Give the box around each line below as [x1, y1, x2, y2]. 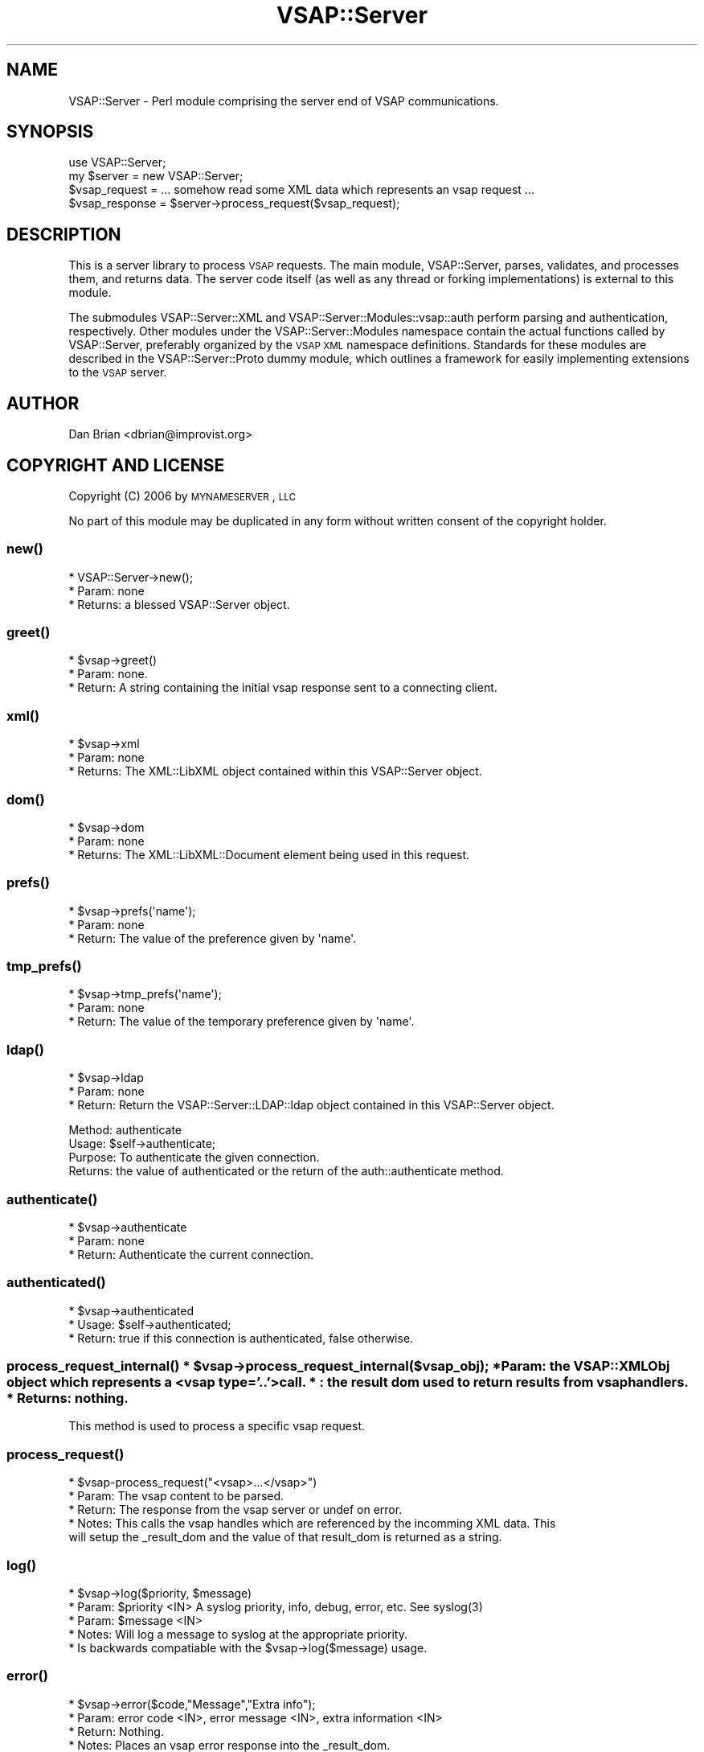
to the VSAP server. [68, 365, 167, 380]
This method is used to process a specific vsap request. [68, 1419, 365, 1433]
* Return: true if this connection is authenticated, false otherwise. [68, 1330, 414, 1345]
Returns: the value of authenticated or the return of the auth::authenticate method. [68, 1164, 504, 1178]
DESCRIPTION [6, 224, 121, 245]
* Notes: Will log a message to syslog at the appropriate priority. [68, 1627, 407, 1641]
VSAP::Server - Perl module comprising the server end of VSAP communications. [68, 93, 499, 108]
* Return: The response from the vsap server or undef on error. [68, 1503, 403, 1517]
